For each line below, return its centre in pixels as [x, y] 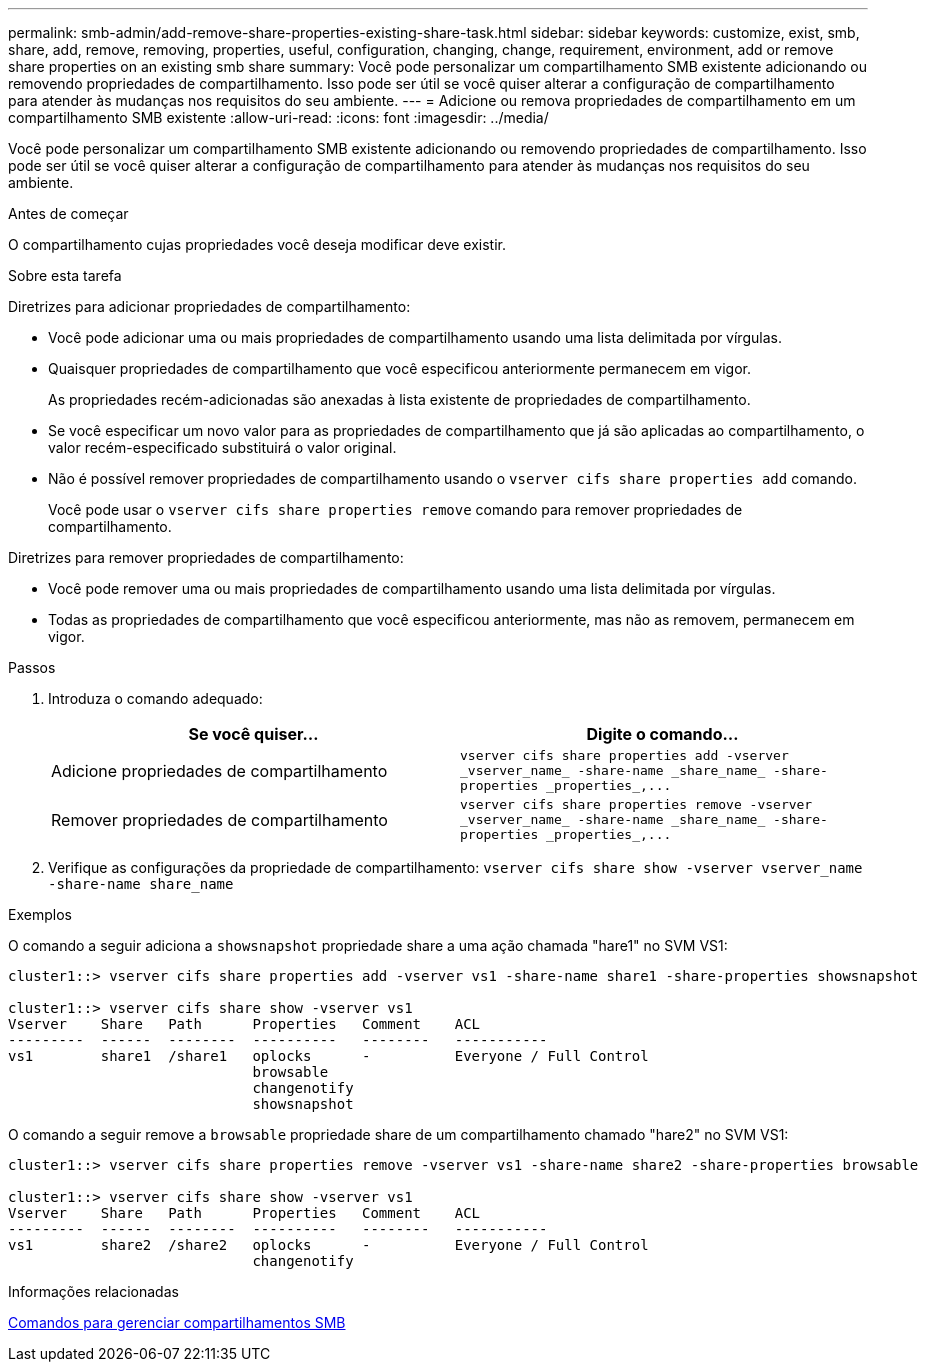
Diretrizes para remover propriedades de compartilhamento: [206, 557]
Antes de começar [68, 213]
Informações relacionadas [93, 1291]
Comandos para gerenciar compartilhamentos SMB [177, 1322]
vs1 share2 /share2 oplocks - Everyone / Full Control [328, 1245]
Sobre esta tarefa [65, 275]
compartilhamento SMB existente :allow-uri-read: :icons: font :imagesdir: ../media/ [278, 117]
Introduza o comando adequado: [155, 698]
